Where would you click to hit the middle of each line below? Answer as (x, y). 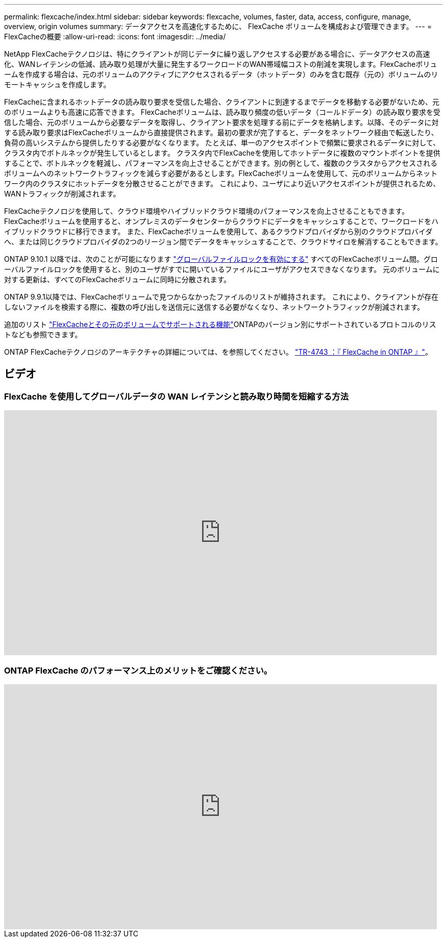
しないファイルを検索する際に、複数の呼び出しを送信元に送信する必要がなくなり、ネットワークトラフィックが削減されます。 (214, 307)
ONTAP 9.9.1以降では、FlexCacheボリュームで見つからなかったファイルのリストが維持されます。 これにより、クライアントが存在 (221, 297)
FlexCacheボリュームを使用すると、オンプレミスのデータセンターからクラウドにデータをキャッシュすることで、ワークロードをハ (221, 221)
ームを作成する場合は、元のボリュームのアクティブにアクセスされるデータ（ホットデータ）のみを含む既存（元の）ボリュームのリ (221, 74)
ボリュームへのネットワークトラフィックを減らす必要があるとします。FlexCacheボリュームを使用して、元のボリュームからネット (221, 173)
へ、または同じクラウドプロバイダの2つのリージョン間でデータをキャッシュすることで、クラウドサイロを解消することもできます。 (223, 242)
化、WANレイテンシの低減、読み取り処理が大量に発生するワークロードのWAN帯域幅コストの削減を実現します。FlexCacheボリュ (221, 64)
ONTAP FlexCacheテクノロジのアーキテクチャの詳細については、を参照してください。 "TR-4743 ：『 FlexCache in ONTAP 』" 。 (218, 352)
